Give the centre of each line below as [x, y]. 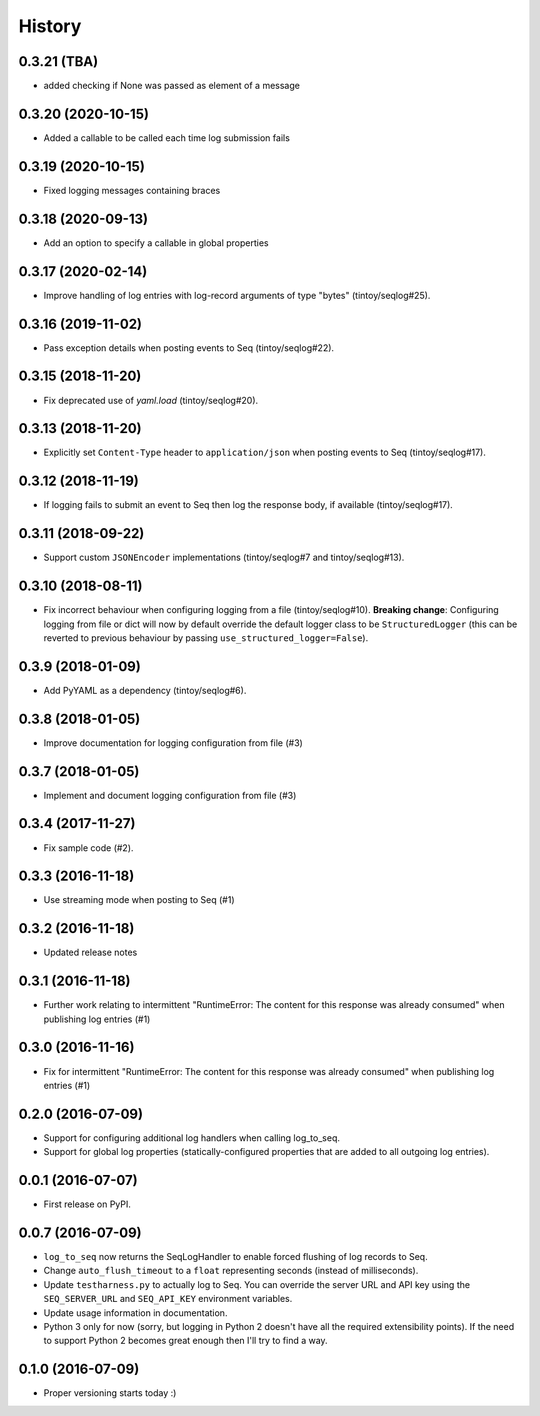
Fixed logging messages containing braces [132, 190]
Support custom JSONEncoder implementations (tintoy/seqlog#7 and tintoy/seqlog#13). [224, 557]
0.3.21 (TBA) [58, 61]
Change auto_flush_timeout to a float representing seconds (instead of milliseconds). [231, 1271]
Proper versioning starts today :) [110, 1393]
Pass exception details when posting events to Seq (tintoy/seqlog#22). [189, 347]
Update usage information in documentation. [135, 1312]
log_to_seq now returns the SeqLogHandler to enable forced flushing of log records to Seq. [236, 1257]
